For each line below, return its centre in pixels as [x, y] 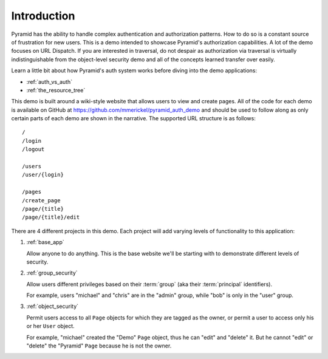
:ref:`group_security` [52, 273]
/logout [33, 149]
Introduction [43, 16]
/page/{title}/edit [51, 217]
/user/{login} [43, 175]
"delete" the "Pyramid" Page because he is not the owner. [99, 346]
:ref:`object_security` [53, 306]
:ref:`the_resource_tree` [56, 90]
